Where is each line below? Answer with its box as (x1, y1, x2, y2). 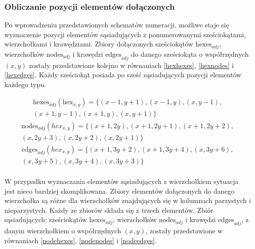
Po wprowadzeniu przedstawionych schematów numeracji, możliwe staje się (4, 20, 229, 30)
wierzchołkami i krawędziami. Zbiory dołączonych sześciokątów (4, 39, 193, 49)
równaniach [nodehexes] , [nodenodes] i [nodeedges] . (4, 235, 157, 245)
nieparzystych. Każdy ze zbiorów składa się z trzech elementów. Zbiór (4, 204, 213, 215)
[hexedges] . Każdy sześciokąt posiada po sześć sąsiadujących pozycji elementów (4, 69, 241, 80)
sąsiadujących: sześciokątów (4, 214, 87, 225)
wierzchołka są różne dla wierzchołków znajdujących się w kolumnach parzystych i (4, 195, 251, 205)
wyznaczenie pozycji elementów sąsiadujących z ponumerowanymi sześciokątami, (4, 29, 246, 39)
